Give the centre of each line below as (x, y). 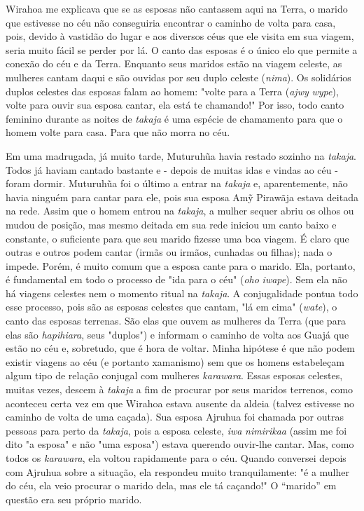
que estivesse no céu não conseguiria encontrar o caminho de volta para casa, (171, 22)
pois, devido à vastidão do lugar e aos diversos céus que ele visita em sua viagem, (180, 36)
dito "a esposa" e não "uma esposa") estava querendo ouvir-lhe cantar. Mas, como (180, 444)
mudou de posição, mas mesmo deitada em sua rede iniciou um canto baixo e (171, 224)
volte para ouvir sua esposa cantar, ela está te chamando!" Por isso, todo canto (175, 105)
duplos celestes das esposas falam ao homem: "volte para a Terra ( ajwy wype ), (172, 91)
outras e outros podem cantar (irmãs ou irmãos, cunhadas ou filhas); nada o (169, 252)
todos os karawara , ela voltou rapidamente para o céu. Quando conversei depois (176, 458)
